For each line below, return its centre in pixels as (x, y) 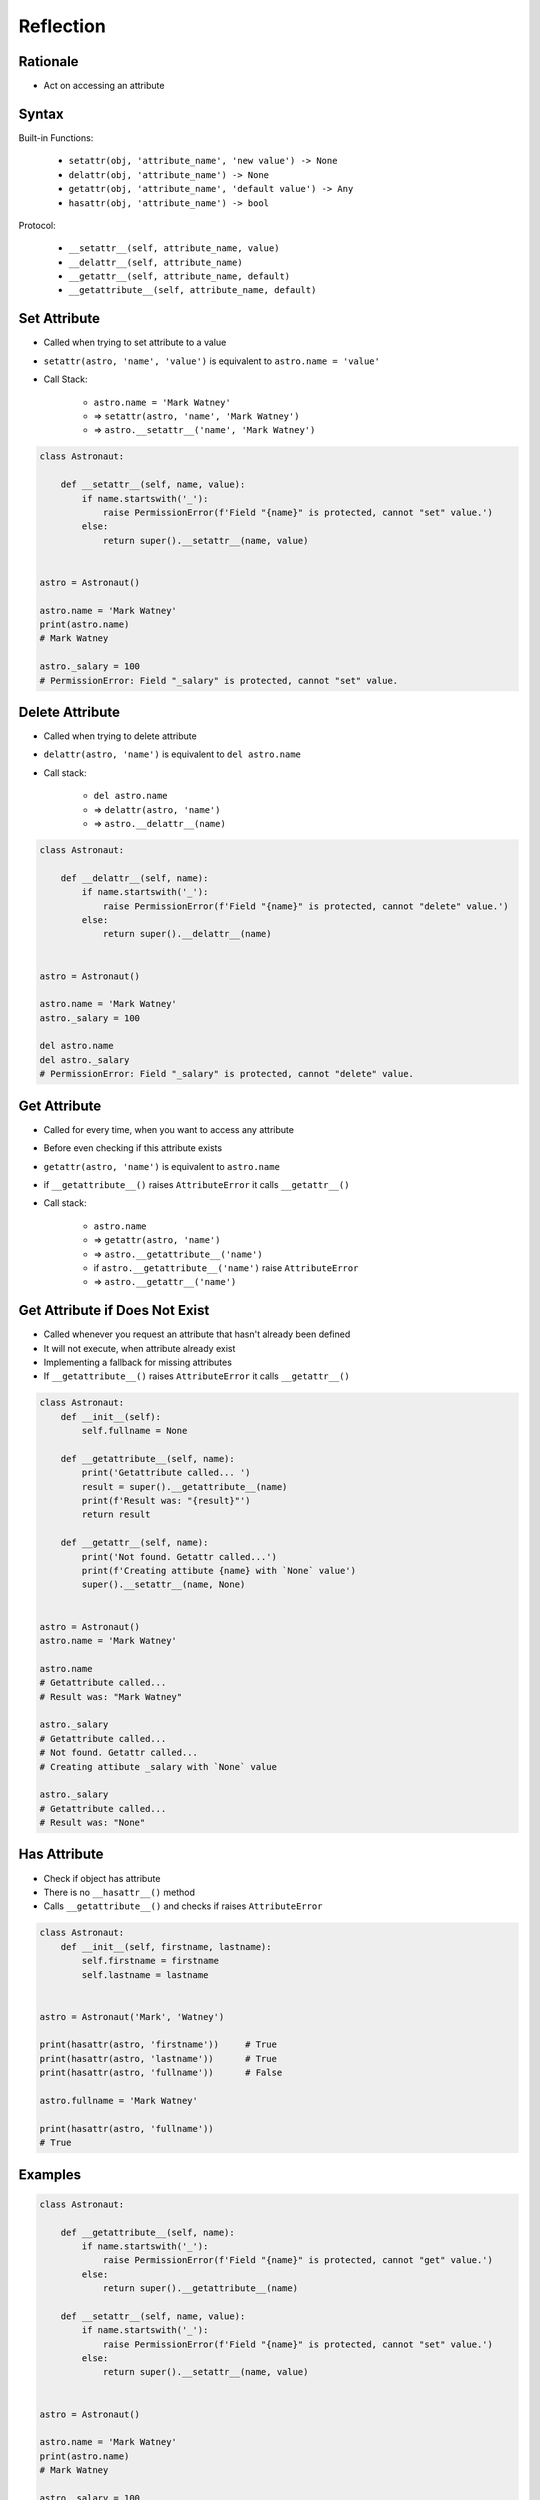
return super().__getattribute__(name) (200, 2288)
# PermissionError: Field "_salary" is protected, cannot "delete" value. (227, 1074)
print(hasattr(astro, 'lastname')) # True (158, 2058)
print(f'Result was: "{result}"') (166, 1501)
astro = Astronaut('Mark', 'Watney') (132, 2016)
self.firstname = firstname (150, 1961)
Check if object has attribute (102, 1878)
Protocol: (37, 225)
